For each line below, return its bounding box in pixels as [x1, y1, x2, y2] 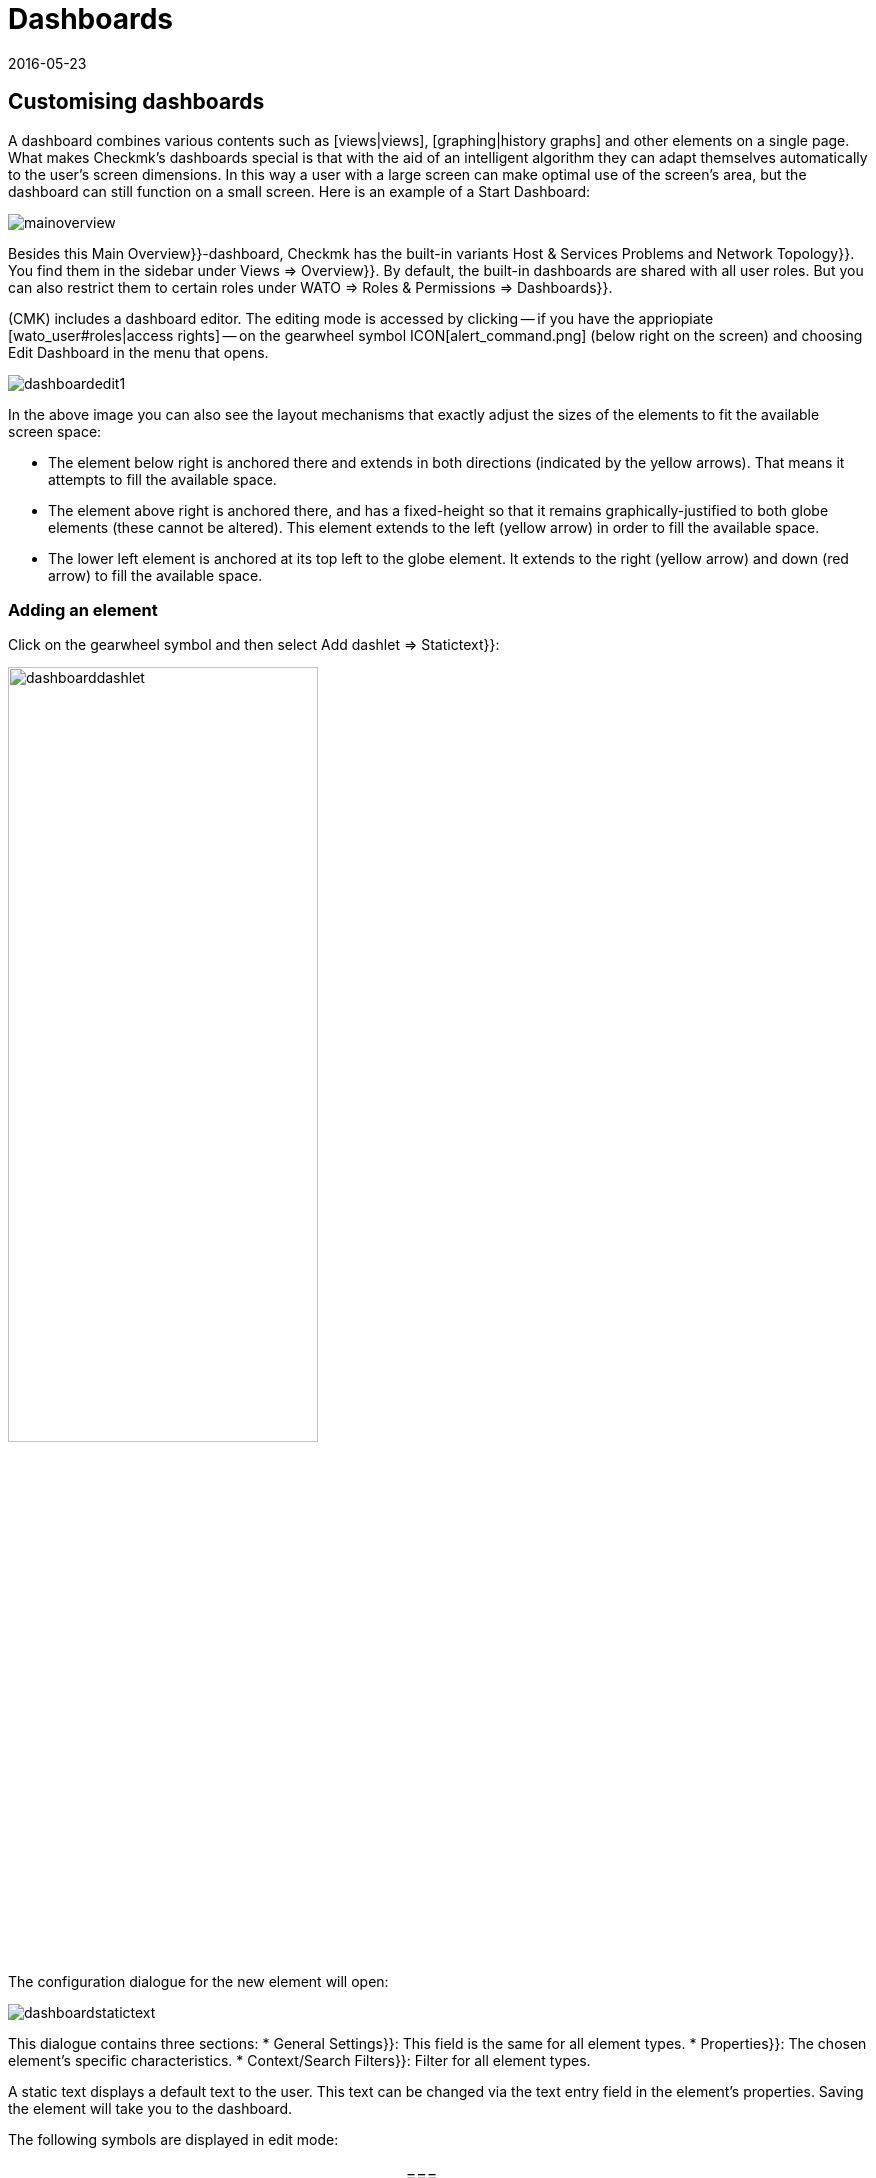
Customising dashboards [8, 89, 265, 115]
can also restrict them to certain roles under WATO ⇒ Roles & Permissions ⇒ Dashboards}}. [8, 278, 613, 296]
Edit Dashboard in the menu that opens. [8, 343, 269, 361]
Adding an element [8, 599, 158, 620]
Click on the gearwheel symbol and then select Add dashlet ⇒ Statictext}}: [8, 636, 500, 654]
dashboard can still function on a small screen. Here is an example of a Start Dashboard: [8, 182, 591, 200]
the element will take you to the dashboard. [8, 2099, 293, 2117]
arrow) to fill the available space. [48, 566, 263, 584]
